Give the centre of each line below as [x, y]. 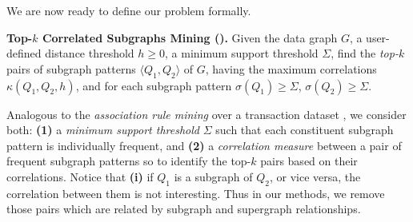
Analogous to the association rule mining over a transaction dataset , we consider [206, 114]
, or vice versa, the [315, 176]
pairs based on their [309, 161]
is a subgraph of [213, 176]
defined [24, 53]
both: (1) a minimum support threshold [103, 130]
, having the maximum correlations [291, 68]
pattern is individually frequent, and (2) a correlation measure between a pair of [204, 145]
